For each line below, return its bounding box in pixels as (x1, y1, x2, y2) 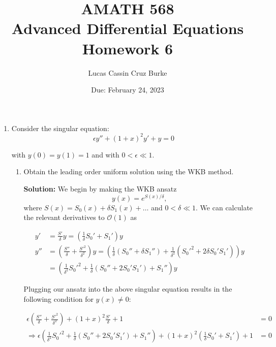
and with (91, 149, 119, 160)
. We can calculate (196, 202, 253, 212)
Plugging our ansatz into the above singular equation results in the (23, 283, 232, 294)
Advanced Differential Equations (11, 18, 244, 39)
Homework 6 (82, 38, 173, 58)
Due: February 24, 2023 (91, 84, 164, 95)
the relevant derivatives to (23, 212, 105, 223)
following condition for (23, 293, 94, 304)
